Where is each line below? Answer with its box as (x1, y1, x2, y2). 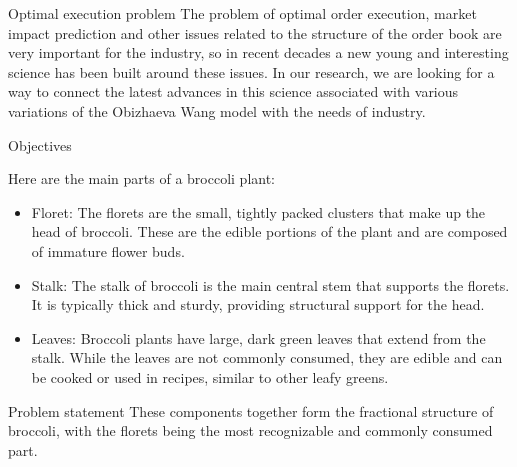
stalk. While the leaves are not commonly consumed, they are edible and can (31, 347, 503, 368)
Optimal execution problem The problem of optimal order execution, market (8, 3, 477, 23)
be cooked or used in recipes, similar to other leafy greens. (31, 366, 389, 387)
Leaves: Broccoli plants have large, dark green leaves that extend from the (31, 327, 486, 348)
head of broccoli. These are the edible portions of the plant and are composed (31, 221, 508, 242)
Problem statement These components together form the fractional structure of (8, 400, 494, 421)
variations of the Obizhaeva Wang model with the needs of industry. (8, 100, 426, 121)
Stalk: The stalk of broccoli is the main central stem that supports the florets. (31, 274, 510, 295)
